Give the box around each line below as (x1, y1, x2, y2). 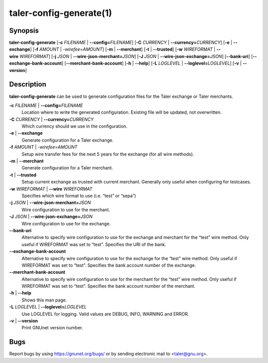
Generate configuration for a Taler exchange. (21, 137, 114, 143)
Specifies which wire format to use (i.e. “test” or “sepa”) (21, 193, 136, 199)
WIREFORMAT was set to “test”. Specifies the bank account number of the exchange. (21, 262, 196, 268)
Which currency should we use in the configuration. (21, 123, 128, 129)
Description (9, 80, 47, 89)
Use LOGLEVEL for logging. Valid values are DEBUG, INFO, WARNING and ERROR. (21, 311, 190, 317)
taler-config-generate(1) (9, 7, 112, 18)
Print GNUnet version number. (21, 325, 83, 331)
